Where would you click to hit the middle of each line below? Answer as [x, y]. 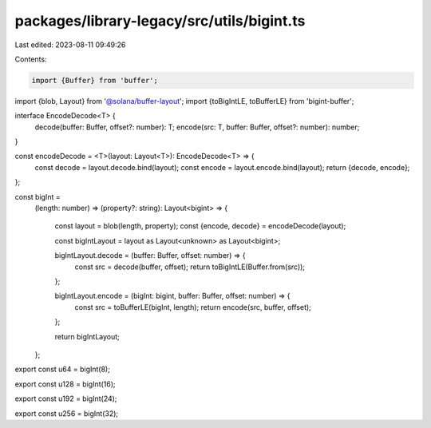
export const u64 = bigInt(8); [63, 369]
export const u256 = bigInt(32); [67, 413]
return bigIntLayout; [87, 336]
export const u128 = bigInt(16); [65, 384]
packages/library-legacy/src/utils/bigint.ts [160, 21]
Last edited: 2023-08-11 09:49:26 [70, 45]
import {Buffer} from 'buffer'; [95, 80]
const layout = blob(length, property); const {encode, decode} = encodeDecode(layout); [200, 226]
